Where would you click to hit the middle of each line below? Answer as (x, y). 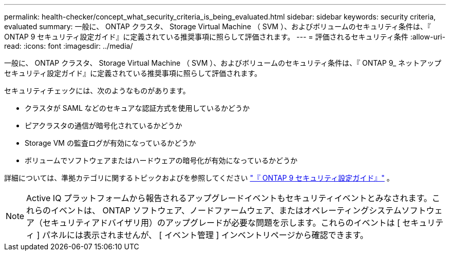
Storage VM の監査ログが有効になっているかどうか (110, 143)
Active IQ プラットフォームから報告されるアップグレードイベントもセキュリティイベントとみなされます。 (229, 198)
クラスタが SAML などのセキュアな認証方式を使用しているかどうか (137, 108)
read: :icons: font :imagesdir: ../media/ (69, 46)
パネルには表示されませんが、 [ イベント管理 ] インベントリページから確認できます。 (205, 235)
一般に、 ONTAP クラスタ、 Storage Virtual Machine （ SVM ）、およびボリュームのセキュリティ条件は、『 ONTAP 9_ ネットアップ (223, 63)
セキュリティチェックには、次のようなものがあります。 (97, 91)
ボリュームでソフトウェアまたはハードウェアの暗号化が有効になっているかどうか (161, 160)
